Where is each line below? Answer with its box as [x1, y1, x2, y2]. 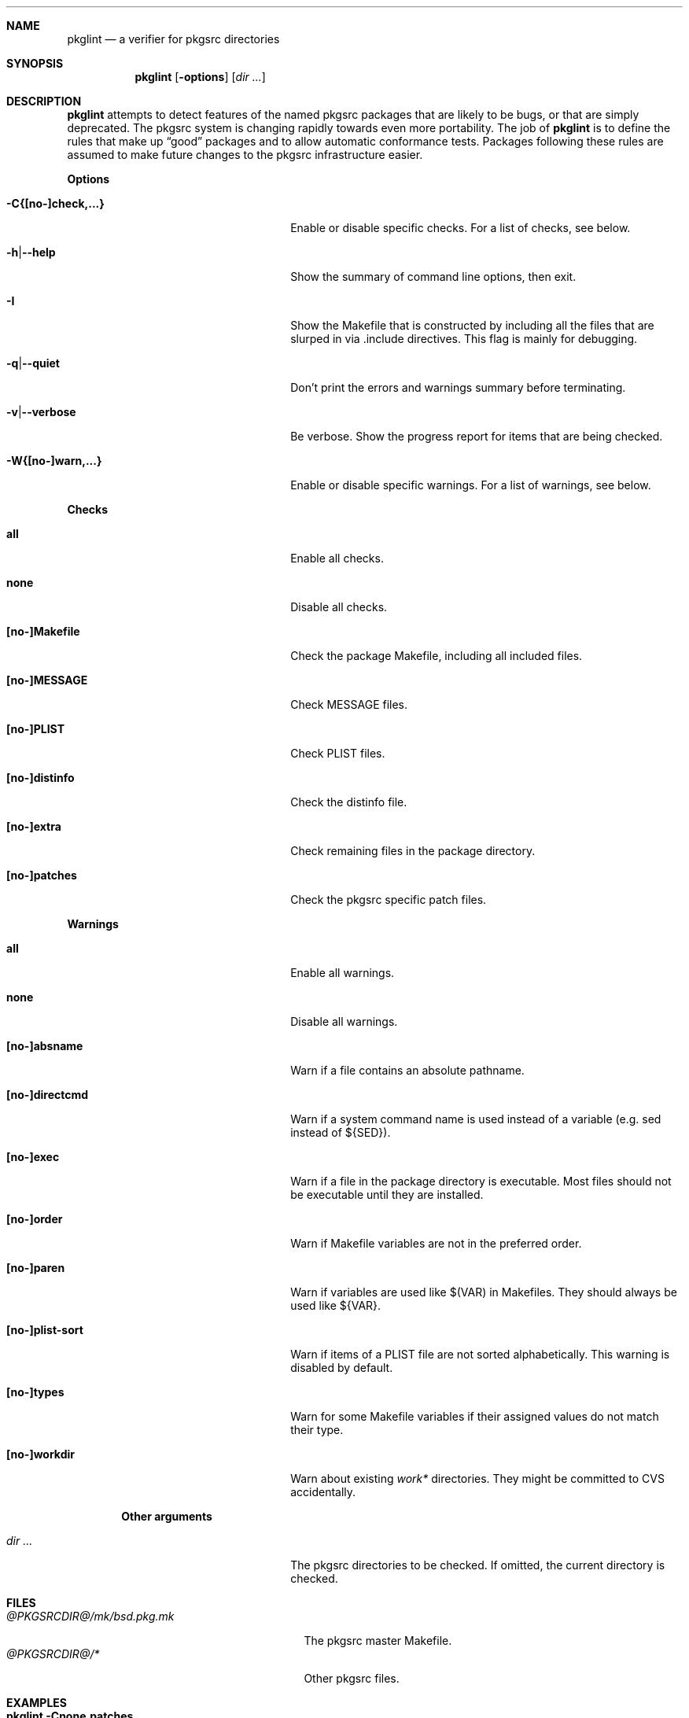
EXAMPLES [6, 1696, 67, 1709]
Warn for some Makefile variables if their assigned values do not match [290, 1410, 659, 1423]
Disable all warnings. [290, 1015, 398, 1028]
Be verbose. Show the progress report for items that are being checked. [290, 429, 663, 443]
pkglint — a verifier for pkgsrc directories [67, 32, 280, 46]
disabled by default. [290, 1361, 393, 1374]
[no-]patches [6, 868, 77, 882]
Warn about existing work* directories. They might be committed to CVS [290, 1472, 665, 1485]
